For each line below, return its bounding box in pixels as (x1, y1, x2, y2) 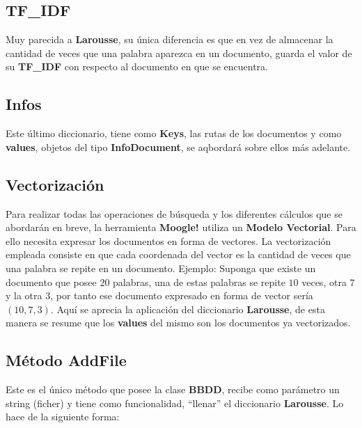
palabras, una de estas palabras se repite (113, 274, 285, 289)
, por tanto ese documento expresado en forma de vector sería (50, 288, 313, 303)
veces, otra (301, 274, 347, 289)
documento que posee (6, 274, 97, 289)
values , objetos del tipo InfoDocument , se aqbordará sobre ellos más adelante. (6, 139, 351, 154)
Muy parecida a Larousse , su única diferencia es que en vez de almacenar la (6, 32, 333, 47)
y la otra (6, 288, 42, 303)
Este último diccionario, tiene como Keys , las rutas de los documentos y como (6, 126, 342, 141)
